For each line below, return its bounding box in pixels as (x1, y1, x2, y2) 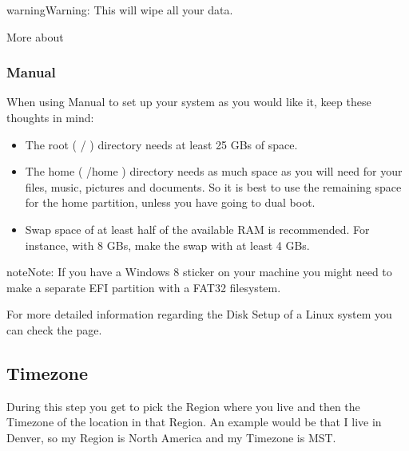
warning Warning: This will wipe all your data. (6, 2, 233, 18)
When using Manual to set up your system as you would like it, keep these (6, 93, 371, 110)
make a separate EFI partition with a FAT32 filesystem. (6, 279, 281, 295)
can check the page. (6, 321, 102, 338)
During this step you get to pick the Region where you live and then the (6, 398, 360, 414)
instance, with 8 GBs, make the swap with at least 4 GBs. (25, 236, 310, 253)
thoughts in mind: (6, 109, 94, 125)
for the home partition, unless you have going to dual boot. (25, 194, 316, 211)
